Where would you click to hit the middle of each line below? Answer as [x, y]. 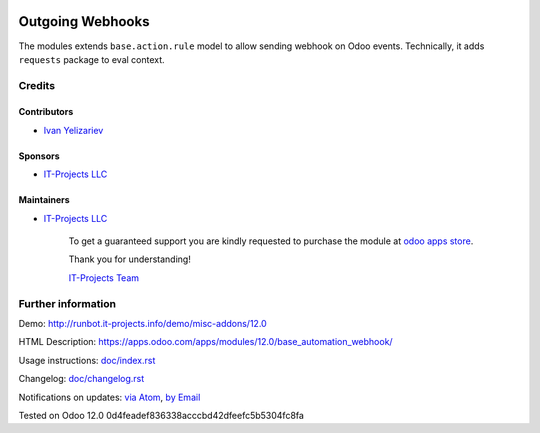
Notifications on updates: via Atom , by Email [109, 397]
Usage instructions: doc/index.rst [87, 360]
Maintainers [44, 200]
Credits [36, 85]
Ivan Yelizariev [73, 130]
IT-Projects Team [104, 277]
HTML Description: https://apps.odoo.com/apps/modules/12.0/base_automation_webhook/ [206, 342]
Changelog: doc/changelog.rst [81, 379]
